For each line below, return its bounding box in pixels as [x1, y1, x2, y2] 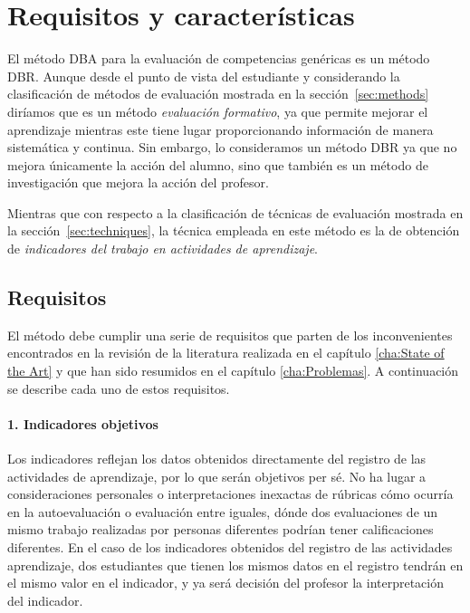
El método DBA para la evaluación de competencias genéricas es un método [7, 49, 430, 68]
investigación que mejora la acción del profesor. [7, 173, 269, 192]
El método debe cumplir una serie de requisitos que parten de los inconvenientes [7, 325, 453, 344]
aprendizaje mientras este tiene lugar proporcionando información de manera [7, 120, 434, 139]
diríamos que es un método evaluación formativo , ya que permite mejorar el [7, 101, 428, 120]
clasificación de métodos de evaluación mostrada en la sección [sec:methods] [7, 84, 429, 103]
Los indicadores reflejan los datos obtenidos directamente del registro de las [7, 449, 427, 468]
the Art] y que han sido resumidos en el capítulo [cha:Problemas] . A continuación [7, 361, 459, 380]
